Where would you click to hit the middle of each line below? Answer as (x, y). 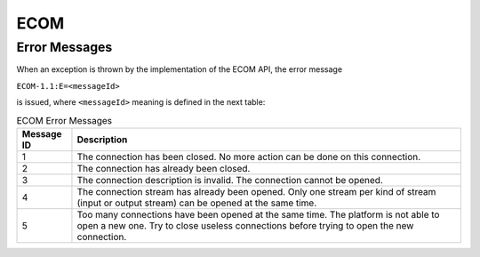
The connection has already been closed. (164, 168)
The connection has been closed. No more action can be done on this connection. (249, 157)
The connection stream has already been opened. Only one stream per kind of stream (256, 191)
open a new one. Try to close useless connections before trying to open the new (245, 225)
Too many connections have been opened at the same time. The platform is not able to (258, 214)
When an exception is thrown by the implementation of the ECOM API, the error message (179, 69)
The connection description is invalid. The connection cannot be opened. (230, 180)
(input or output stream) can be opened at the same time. (197, 203)
